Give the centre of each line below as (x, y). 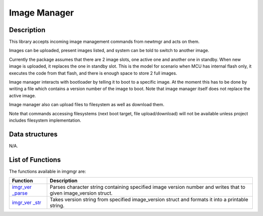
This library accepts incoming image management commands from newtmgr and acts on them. (104, 42)
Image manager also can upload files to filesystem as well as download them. (87, 105)
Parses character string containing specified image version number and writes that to (147, 187)
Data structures (33, 134)
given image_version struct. (81, 193)
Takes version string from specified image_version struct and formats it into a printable (149, 199)
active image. (22, 95)
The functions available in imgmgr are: (47, 171)
